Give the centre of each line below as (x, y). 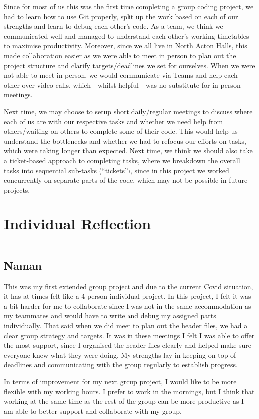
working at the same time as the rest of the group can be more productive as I (124, 401)
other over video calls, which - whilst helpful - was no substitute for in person (122, 85)
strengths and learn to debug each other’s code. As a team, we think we (114, 26)
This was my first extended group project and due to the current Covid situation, (129, 286)
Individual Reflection (78, 224)
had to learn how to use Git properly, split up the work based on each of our (121, 16)
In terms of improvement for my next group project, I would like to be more (120, 381)
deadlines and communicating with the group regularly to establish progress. (121, 364)
